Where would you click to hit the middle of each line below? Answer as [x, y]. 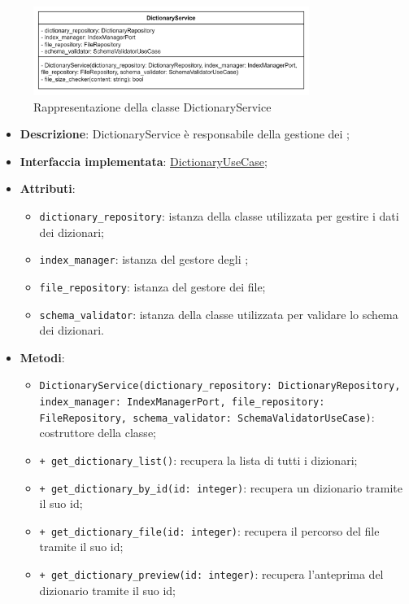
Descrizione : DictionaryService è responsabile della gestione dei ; [185, 134]
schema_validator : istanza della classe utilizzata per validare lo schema [219, 314]
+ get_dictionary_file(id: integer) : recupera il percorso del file [209, 530]
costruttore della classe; [98, 433]
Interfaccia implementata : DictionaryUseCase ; [144, 161]
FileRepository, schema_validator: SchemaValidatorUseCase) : [207, 416]
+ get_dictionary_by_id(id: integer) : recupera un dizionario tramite [221, 487]
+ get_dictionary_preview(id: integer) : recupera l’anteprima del [211, 574]
